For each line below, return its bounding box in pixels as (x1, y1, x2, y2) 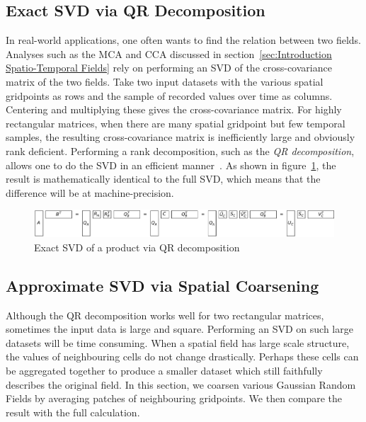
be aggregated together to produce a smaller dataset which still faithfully (6, 363, 323, 378)
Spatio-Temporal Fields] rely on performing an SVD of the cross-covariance (6, 60, 332, 75)
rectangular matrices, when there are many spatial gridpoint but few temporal (6, 115, 345, 130)
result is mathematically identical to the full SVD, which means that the (6, 171, 321, 186)
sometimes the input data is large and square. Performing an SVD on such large (6, 321, 353, 336)
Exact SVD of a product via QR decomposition (34, 239, 240, 254)
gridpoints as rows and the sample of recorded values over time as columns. (6, 88, 333, 103)
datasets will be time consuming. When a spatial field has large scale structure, (6, 335, 350, 350)
